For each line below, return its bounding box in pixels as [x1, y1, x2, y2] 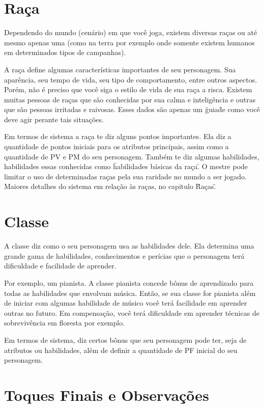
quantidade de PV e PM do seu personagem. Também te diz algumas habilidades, [4, 151, 259, 161]
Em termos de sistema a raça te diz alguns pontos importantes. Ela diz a [4, 131, 231, 142]
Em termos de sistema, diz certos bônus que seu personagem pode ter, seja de [4, 334, 247, 345]
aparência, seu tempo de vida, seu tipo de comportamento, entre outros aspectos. [4, 74, 257, 85]
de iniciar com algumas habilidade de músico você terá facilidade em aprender [4, 297, 247, 308]
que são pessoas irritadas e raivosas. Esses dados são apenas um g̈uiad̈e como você [4, 104, 260, 115]
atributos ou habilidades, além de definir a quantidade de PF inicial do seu [4, 344, 238, 355]
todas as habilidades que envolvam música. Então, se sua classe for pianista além [4, 287, 256, 298]
